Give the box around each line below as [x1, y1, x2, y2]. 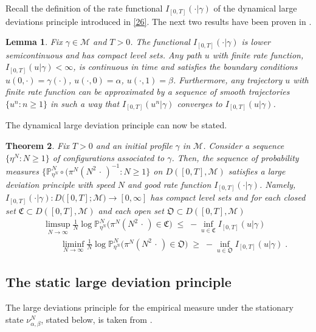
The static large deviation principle [5, 272, 232, 291]
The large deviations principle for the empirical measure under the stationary [5, 301, 294, 314]
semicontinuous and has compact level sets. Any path [5, 48, 202, 61]
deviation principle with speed [5, 178, 115, 190]
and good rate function [128, 178, 211, 190]
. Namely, [259, 178, 296, 190]
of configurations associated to [52, 151, 165, 164]
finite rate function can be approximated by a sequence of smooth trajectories [5, 85, 290, 98]
